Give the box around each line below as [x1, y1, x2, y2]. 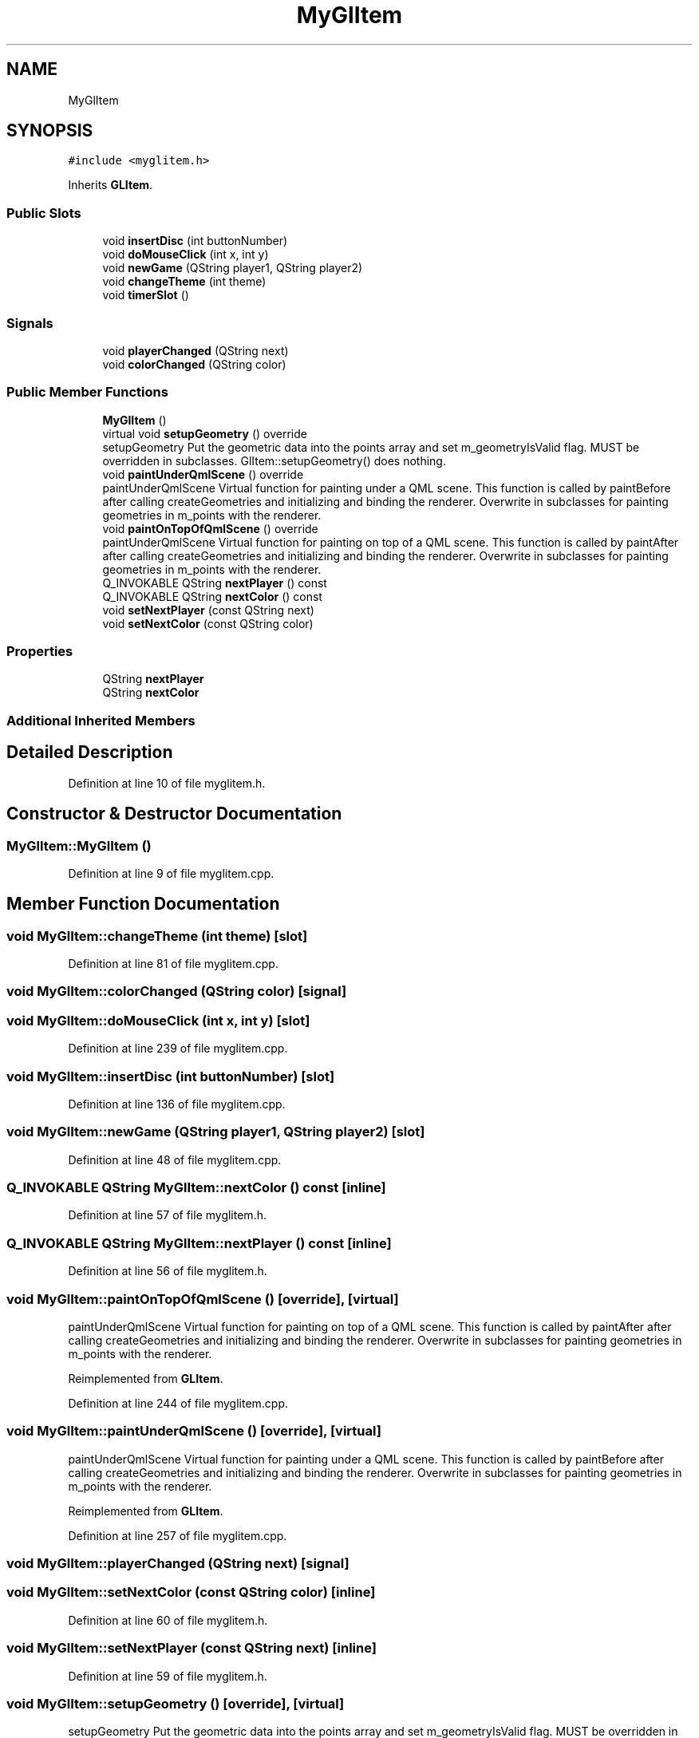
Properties [6, 643, 73, 660]
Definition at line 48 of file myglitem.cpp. [68, 1152, 282, 1167]
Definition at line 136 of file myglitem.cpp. [68, 1096, 286, 1111]
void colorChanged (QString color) [102, 357, 286, 371]
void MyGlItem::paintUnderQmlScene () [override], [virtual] [6, 1423, 381, 1440]
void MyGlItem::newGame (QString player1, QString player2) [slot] [6, 1124, 425, 1140]
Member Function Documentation [6, 894, 280, 914]
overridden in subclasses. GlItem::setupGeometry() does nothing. [102, 453, 446, 468]
